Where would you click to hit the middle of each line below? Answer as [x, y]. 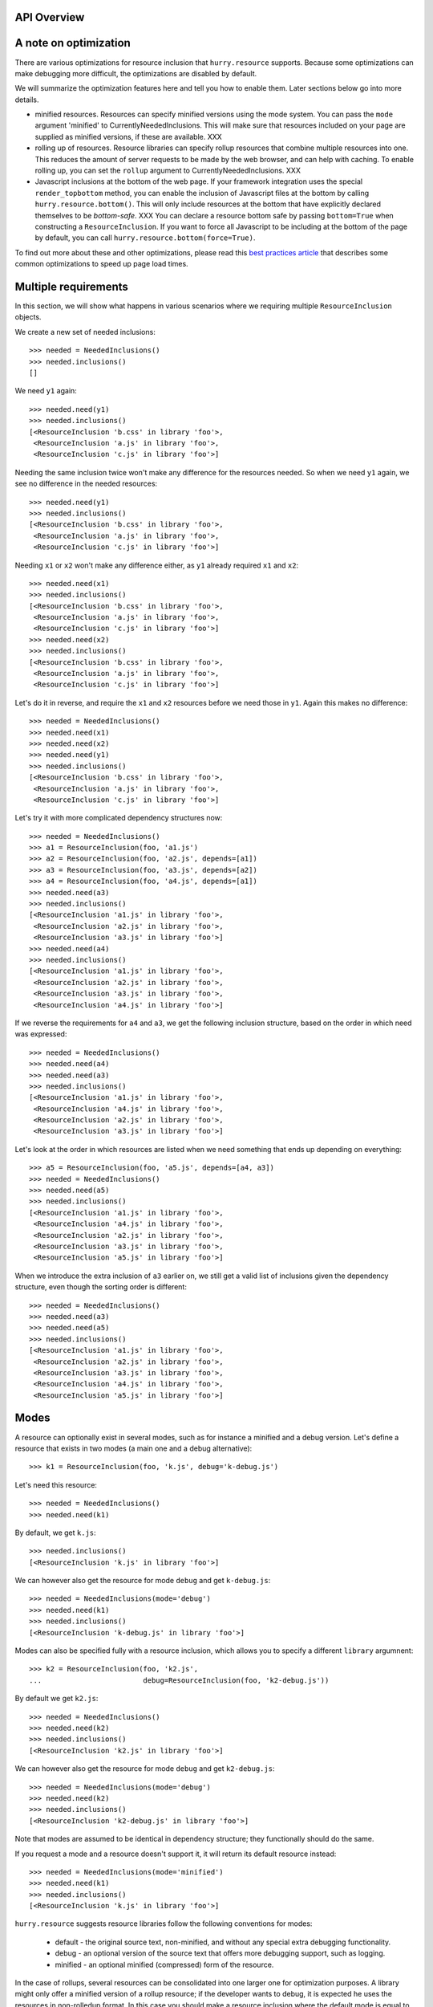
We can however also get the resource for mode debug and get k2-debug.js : [145, 1769]
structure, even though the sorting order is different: [101, 1287]
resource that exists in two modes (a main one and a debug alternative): [134, 1448]
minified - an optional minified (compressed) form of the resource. [164, 1964]
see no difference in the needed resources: [86, 484]
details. [27, 100]
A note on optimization [73, 43]
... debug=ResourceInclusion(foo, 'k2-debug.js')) [179, 1680]
